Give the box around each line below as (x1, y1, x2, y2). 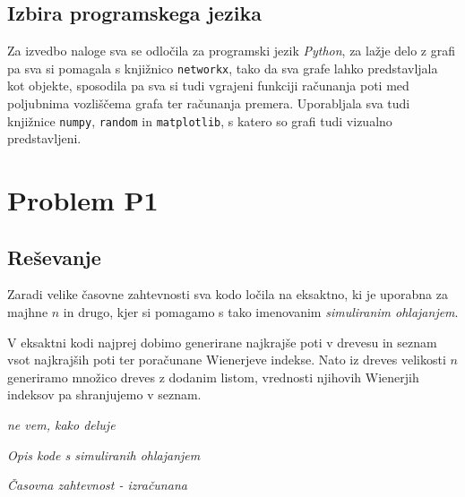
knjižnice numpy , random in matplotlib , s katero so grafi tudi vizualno (7, 111, 392, 130)
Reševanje (7, 243, 101, 270)
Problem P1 (7, 182, 159, 219)
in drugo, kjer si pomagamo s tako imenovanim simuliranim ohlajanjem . (63, 303, 459, 321)
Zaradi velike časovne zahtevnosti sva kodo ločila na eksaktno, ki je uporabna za (7, 285, 448, 304)
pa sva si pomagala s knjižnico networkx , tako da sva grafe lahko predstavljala (7, 58, 438, 77)
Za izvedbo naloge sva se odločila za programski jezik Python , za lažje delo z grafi (7, 41, 455, 60)
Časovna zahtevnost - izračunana (7, 476, 187, 494)
